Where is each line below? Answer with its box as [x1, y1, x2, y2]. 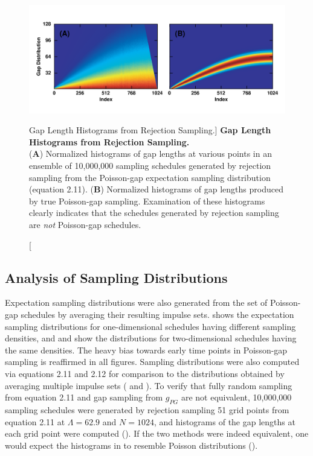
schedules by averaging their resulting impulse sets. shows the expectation [21, 308, 294, 321]
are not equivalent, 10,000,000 [181, 391, 292, 404]
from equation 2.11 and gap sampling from [5, 391, 163, 404]
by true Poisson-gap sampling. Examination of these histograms [29, 194, 265, 207]
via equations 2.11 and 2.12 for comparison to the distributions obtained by [5, 367, 285, 379]
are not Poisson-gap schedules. [29, 218, 141, 231]
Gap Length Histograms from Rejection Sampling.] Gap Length [29, 124, 271, 136]
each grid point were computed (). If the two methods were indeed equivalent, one [5, 427, 309, 440]
